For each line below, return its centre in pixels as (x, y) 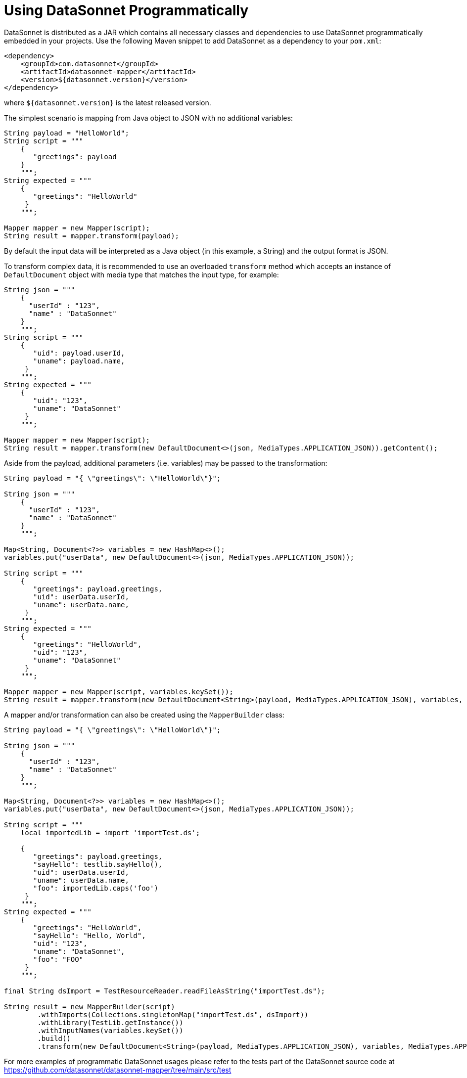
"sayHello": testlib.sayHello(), (98, 864)
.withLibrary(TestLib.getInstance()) (110, 1022)
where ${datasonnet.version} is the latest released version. (108, 102)
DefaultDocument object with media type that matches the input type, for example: (141, 274)
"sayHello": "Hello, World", (90, 935)
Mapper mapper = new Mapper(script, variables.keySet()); (119, 692)
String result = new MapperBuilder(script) (90, 1007)
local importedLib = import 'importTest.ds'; (110, 832)
